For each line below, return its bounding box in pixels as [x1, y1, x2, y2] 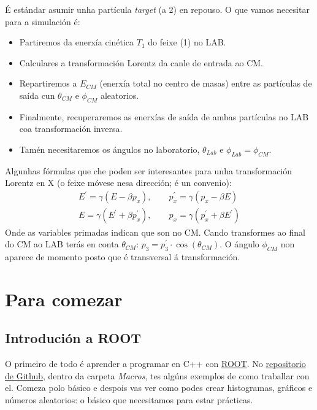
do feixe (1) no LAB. [148, 36, 226, 48]
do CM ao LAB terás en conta [5, 238, 119, 250]
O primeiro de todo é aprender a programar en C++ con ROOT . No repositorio [5, 357, 306, 370]
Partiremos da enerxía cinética [19, 36, 134, 48]
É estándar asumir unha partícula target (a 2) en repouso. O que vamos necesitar [5, 3, 310, 15]
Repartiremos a [19, 77, 77, 90]
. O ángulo [220, 238, 259, 250]
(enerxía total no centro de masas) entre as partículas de [99, 77, 312, 90]
